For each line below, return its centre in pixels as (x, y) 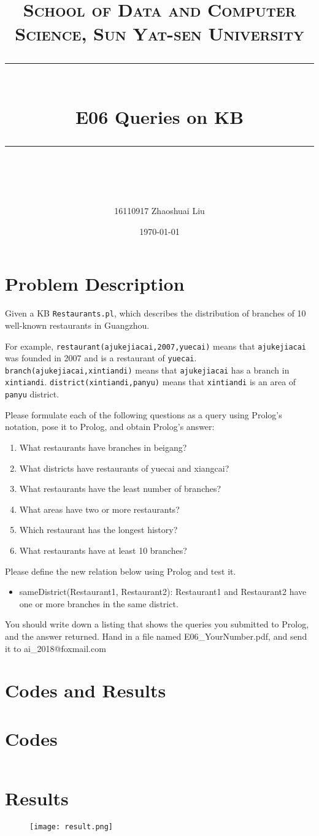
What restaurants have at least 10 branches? (103, 550)
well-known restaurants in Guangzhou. (77, 325)
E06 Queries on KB (159, 116)
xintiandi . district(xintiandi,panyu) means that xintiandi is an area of (151, 382)
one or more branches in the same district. (99, 603)
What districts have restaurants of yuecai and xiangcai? (124, 468)
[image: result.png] (71, 826)
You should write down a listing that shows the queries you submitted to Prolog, (157, 624)
